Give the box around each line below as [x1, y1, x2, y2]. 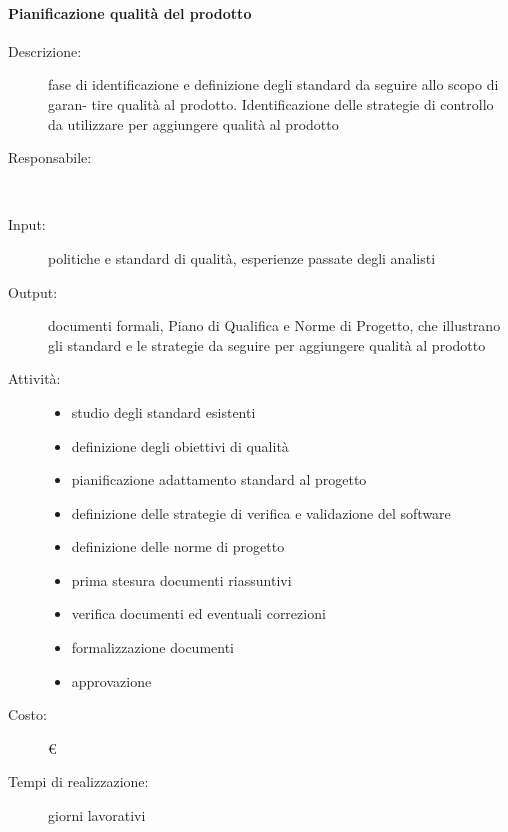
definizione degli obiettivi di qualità [71, 435, 289, 456]
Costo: [8, 704, 47, 725]
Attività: [8, 368, 61, 389]
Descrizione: [8, 40, 82, 61]
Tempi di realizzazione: [8, 771, 149, 792]
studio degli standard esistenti [71, 401, 256, 422]
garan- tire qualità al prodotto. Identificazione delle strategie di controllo [48, 93, 494, 114]
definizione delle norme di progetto [71, 536, 285, 557]
